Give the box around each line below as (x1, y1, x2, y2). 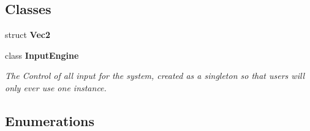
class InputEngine (5, 48, 79, 61)
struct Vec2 (5, 28, 50, 41)
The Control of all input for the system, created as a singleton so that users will (5, 69, 305, 82)
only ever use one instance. (5, 81, 107, 94)
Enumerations (5, 111, 95, 130)
